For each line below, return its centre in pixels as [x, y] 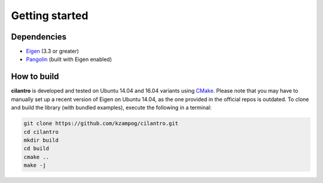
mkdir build [41, 140]
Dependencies [39, 37]
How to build [35, 77]
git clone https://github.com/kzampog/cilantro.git [101, 123]
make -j [35, 165]
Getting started [50, 16]
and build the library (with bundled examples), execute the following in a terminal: [111, 108]
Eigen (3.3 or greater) [52, 51]
